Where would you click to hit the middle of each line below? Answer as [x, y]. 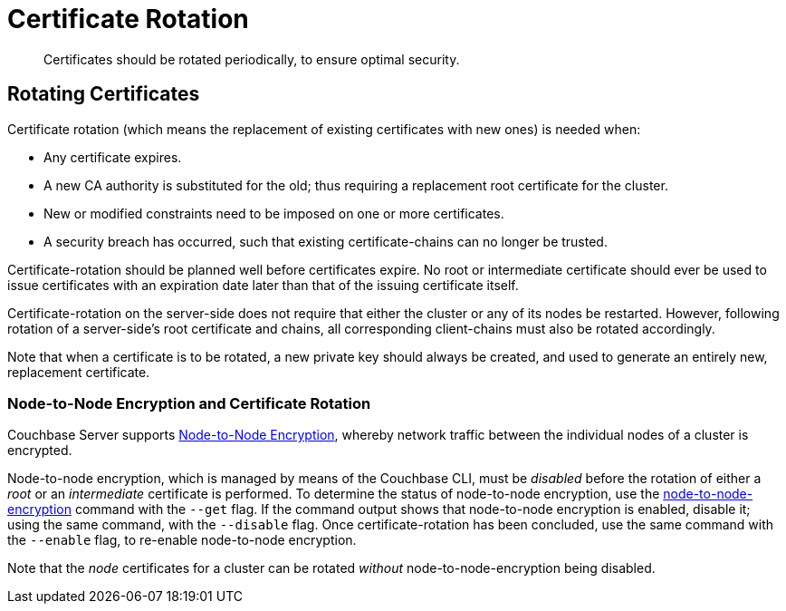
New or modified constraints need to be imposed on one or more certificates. [274, 213]
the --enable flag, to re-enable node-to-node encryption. [182, 540]
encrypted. [40, 451]
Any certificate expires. [113, 157]
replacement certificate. [79, 372]
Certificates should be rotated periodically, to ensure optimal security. [252, 59]
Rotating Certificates [104, 94]
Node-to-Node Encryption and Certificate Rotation [189, 403]
